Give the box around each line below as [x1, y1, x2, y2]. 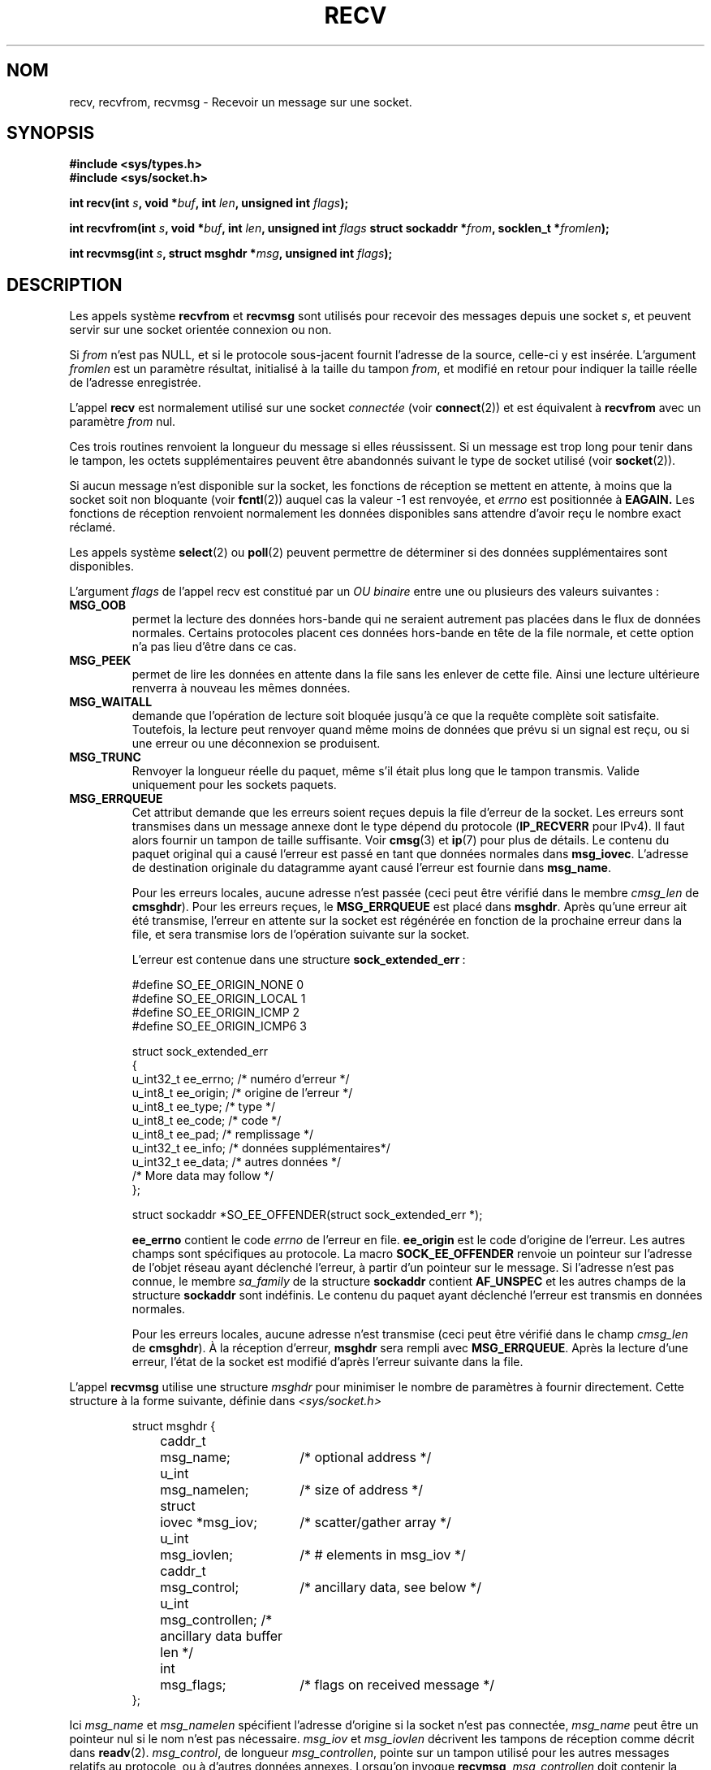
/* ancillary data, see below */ [299, 1579, 481, 1596]
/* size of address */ [299, 1482, 424, 1499]
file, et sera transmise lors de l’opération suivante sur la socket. [131, 927, 470, 942]
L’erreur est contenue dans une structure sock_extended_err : [131, 952, 466, 967]
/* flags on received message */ [299, 1677, 494, 1694]
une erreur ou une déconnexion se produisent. [131, 736, 381, 751]
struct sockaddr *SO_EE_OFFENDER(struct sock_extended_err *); [131, 1208, 483, 1222]
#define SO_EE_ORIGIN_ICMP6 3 [131, 1019, 307, 1034]
